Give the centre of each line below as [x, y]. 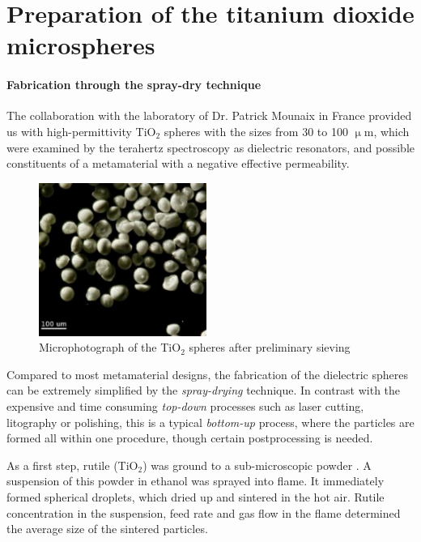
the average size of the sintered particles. [107, 529]
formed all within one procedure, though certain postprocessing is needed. [190, 438]
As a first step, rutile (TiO [72, 465]
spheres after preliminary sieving [270, 347]
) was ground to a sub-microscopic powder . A [257, 465]
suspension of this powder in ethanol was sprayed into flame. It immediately [196, 481]
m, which [387, 131]
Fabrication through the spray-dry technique [134, 85]
